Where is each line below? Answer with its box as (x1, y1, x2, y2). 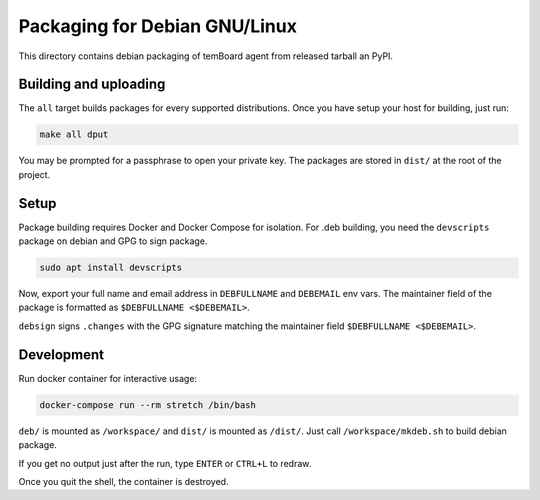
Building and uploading (18, 76, 166, 93)
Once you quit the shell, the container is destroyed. (18, 475, 229, 487)
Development (18, 346, 105, 363)
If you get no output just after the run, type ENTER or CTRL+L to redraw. (18, 457, 312, 469)
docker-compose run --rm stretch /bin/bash (39, 399, 257, 410)
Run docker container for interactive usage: (18, 372, 198, 384)
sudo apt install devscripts (39, 262, 183, 274)
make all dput (39, 129, 109, 140)
